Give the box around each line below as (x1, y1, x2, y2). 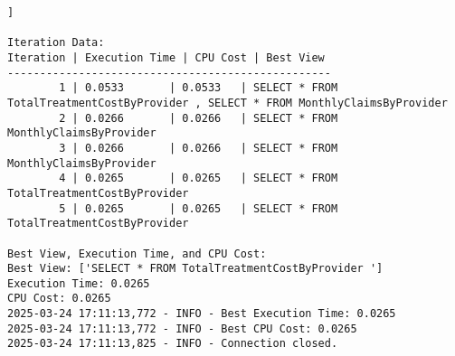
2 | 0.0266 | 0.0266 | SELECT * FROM (59, 111, 338, 125)
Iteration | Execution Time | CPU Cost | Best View (7, 51, 325, 64)
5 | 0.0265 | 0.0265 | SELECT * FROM (59, 201, 338, 215)
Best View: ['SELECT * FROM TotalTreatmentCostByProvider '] (7, 262, 384, 276)
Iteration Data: (7, 36, 105, 50)
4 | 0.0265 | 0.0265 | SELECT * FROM (59, 172, 338, 185)
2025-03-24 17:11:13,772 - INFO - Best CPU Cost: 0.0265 (7, 322, 357, 335)
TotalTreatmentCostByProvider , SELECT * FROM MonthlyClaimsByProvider (7, 96, 448, 109)
